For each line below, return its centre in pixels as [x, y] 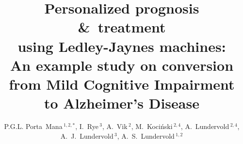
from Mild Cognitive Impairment [122, 84]
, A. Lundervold [205, 126]
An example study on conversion [122, 65]
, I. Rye [87, 126]
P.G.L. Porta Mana [33, 126]
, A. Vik [115, 126]
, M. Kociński [152, 126]
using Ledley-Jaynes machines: [122, 46]
